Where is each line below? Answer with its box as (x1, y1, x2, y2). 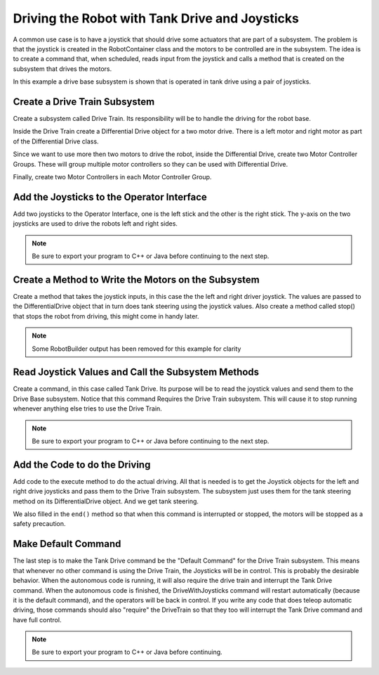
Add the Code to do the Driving (13, 458, 151, 470)
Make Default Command (13, 538, 121, 550)
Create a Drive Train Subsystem (13, 96, 155, 108)
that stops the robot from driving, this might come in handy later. (13, 311, 199, 320)
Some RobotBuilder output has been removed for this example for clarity (32, 345, 241, 353)
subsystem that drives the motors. (13, 64, 112, 73)
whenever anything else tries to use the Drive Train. (13, 404, 163, 413)
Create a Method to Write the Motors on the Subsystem (13, 274, 260, 285)
